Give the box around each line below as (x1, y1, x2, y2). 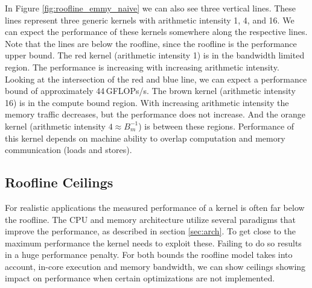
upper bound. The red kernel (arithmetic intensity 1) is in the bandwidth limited (5, 49, 305, 61)
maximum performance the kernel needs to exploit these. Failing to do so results (5, 236, 302, 249)
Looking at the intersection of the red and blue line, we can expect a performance (5, 72, 307, 85)
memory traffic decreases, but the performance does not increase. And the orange (5, 108, 305, 121)
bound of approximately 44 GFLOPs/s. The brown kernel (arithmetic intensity (5, 84, 296, 97)
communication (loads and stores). (5, 143, 132, 156)
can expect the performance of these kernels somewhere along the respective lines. (5, 25, 308, 38)
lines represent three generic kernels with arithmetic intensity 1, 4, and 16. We (5, 13, 294, 26)
